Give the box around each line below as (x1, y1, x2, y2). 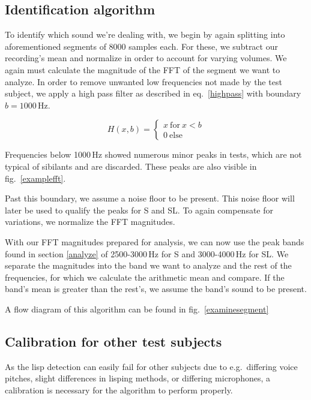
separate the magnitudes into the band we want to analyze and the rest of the (5, 259, 292, 272)
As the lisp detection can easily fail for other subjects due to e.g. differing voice (5, 360, 298, 372)
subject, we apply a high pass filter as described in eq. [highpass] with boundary (5, 87, 301, 100)
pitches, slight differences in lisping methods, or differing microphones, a (5, 372, 271, 384)
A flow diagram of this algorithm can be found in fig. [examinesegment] (5, 302, 269, 315)
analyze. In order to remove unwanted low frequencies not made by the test (5, 75, 282, 88)
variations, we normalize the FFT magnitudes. (5, 215, 175, 228)
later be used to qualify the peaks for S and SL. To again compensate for (5, 203, 274, 216)
